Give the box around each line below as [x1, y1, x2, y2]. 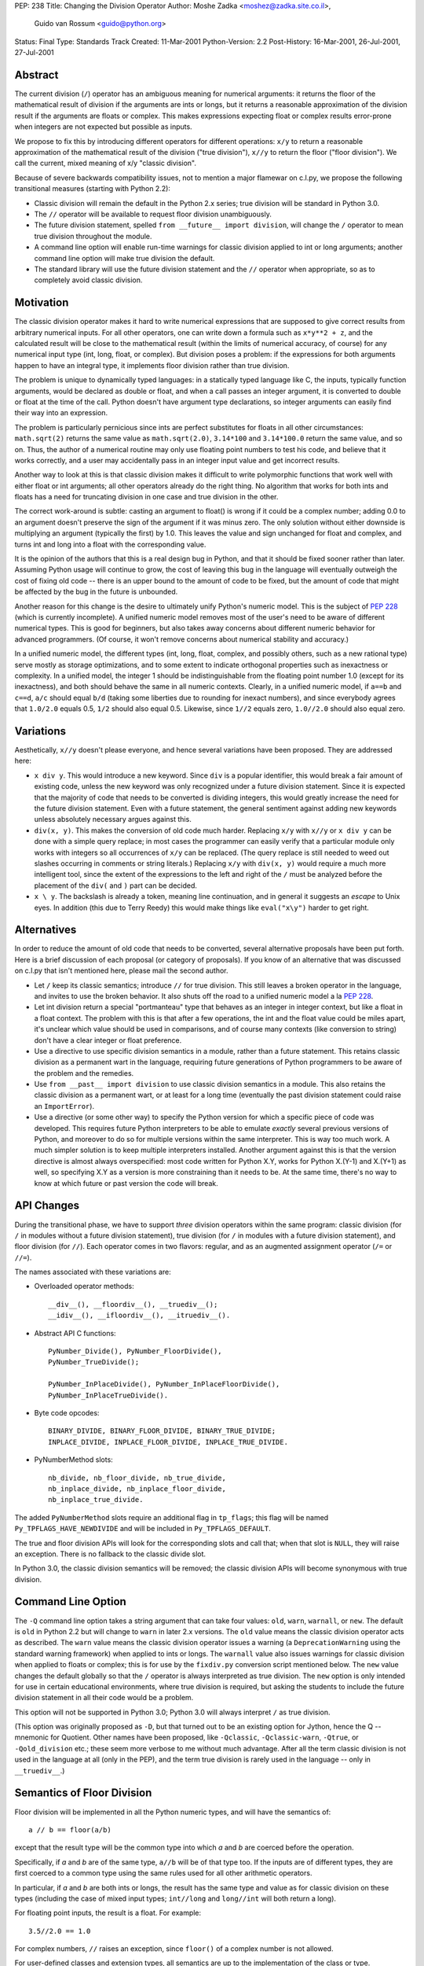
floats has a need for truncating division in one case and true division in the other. [14, 492, 279, 502]
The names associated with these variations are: [14, 1267, 172, 1277]
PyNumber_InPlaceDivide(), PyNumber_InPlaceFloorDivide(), [48, 1380, 280, 1389]
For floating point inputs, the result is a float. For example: [14, 1908, 202, 1918]
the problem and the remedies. [34, 1068, 134, 1077]
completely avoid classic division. [34, 275, 143, 285]
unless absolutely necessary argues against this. [34, 815, 192, 824]
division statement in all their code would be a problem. [14, 1693, 194, 1703]
